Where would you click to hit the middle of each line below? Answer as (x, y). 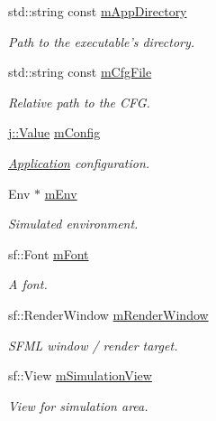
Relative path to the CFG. (79, 102)
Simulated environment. (73, 224)
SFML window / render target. (93, 345)
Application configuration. (79, 162)
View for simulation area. (78, 405)
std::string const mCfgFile (80, 72)
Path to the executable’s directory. (102, 41)
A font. (28, 284)
